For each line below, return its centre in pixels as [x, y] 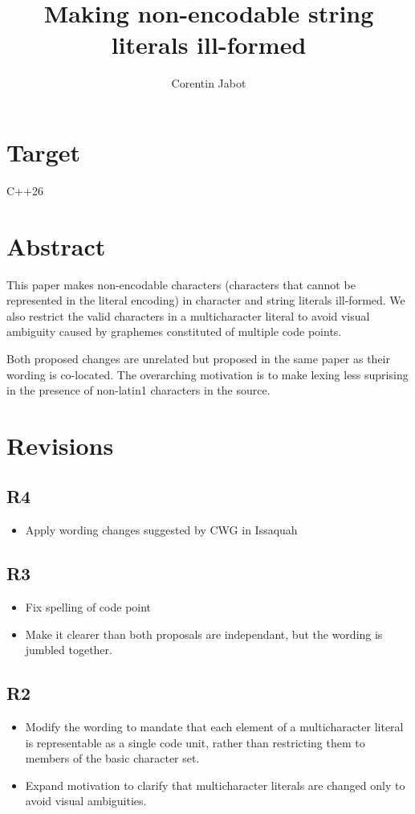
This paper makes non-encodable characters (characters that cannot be [181, 284]
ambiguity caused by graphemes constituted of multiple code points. [174, 331]
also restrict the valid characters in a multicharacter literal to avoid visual [188, 315]
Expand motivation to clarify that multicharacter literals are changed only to [215, 785]
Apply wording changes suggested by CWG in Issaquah [161, 530]
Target [44, 151]
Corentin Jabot [209, 83]
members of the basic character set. [112, 758]
